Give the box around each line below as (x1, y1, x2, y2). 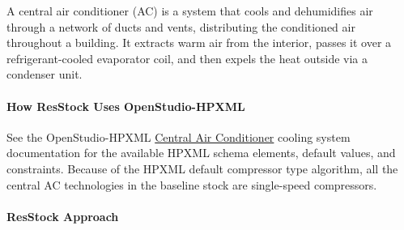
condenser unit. (6, 66, 83, 83)
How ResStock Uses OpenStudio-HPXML (6, 97, 245, 114)
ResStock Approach (6, 207, 119, 224)
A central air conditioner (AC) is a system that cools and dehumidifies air (6, 2, 373, 19)
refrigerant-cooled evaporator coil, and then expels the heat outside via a (6, 49, 368, 66)
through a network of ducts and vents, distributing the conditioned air (6, 18, 355, 35)
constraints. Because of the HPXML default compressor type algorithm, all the (6, 160, 398, 177)
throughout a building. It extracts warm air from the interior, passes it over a (6, 34, 392, 51)
